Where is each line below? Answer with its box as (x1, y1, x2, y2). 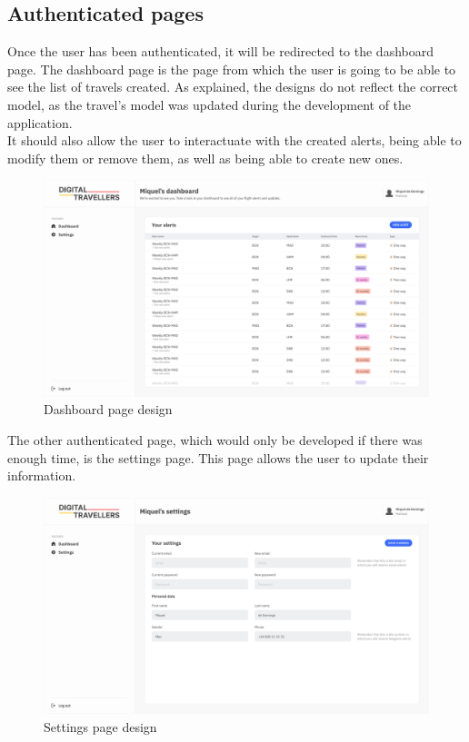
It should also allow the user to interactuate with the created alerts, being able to (7, 131, 462, 150)
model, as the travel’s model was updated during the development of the (7, 94, 412, 114)
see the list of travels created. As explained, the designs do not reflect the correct (7, 77, 459, 96)
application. (7, 113, 73, 132)
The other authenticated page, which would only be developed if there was (7, 430, 423, 450)
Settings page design (44, 717, 157, 736)
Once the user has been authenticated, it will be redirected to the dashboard (7, 42, 434, 61)
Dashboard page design (44, 400, 173, 419)
